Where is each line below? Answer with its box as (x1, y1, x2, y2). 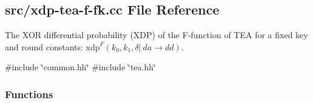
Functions (5, 86, 53, 101)
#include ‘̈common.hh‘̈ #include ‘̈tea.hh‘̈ (5, 61, 156, 73)
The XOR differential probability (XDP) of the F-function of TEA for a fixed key (5, 28, 308, 41)
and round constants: (5, 40, 83, 53)
